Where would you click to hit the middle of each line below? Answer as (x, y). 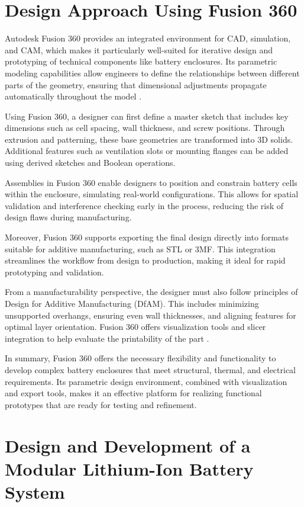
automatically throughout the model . (73, 96)
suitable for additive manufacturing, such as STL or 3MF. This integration (140, 248)
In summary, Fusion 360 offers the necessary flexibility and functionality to (140, 358)
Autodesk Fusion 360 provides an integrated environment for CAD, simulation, (148, 38)
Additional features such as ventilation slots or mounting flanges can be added (147, 151)
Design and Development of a (128, 445)
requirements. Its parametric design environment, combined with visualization (146, 381)
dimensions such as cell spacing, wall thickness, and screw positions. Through (145, 128)
